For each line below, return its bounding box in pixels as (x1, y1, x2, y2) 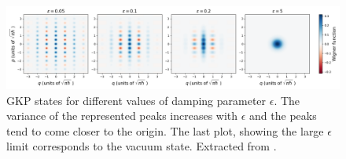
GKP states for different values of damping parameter (6, 92, 267, 108)
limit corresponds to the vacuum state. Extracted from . (6, 138, 277, 154)
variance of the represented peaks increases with (6, 107, 238, 124)
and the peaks (249, 107, 317, 124)
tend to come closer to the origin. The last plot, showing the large (6, 122, 324, 139)
